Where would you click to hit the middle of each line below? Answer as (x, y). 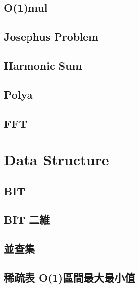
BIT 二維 (27, 219)
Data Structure (56, 159)
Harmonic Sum (43, 65)
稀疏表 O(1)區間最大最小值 (70, 277)
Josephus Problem (51, 37)
